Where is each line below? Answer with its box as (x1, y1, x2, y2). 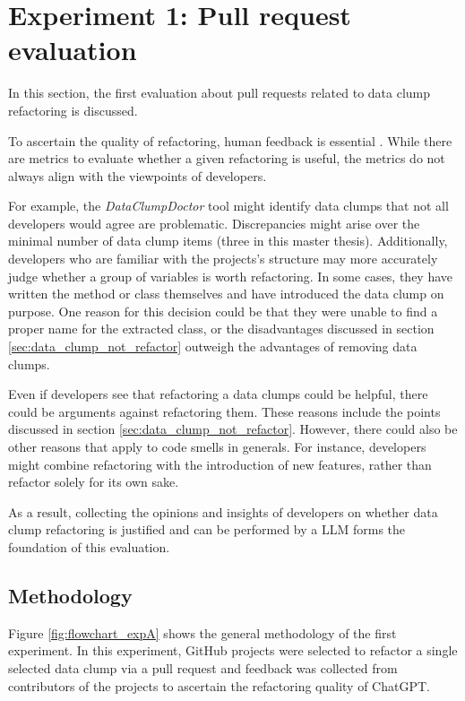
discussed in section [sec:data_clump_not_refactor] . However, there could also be (8, 420, 458, 438)
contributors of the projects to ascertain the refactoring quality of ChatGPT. (8, 676, 430, 695)
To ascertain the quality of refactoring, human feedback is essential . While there (8, 131, 452, 150)
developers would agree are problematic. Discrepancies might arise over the (8, 213, 420, 232)
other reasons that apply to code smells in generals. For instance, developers (8, 437, 426, 455)
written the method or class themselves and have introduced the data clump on (8, 284, 444, 303)
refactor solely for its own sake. (8, 472, 179, 491)
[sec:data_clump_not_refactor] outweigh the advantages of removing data (8, 337, 418, 356)
